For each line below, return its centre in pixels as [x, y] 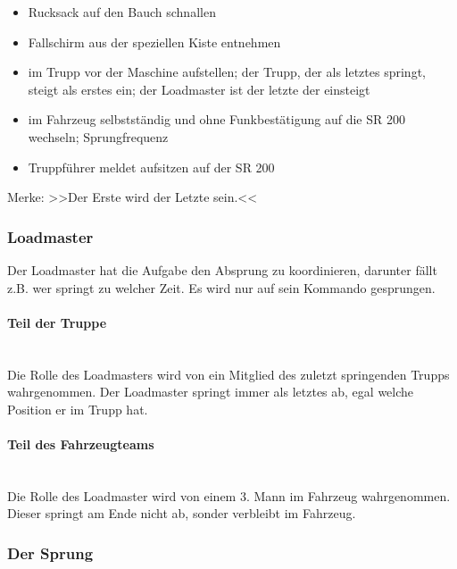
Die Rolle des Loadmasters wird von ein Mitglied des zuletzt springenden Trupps [228, 374]
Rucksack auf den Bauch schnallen [122, 12]
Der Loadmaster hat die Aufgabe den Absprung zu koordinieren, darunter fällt [222, 269]
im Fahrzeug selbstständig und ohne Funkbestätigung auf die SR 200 [216, 119]
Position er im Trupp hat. [78, 409]
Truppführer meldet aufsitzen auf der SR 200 [151, 167]
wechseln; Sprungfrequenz [98, 136]
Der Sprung [50, 552]
